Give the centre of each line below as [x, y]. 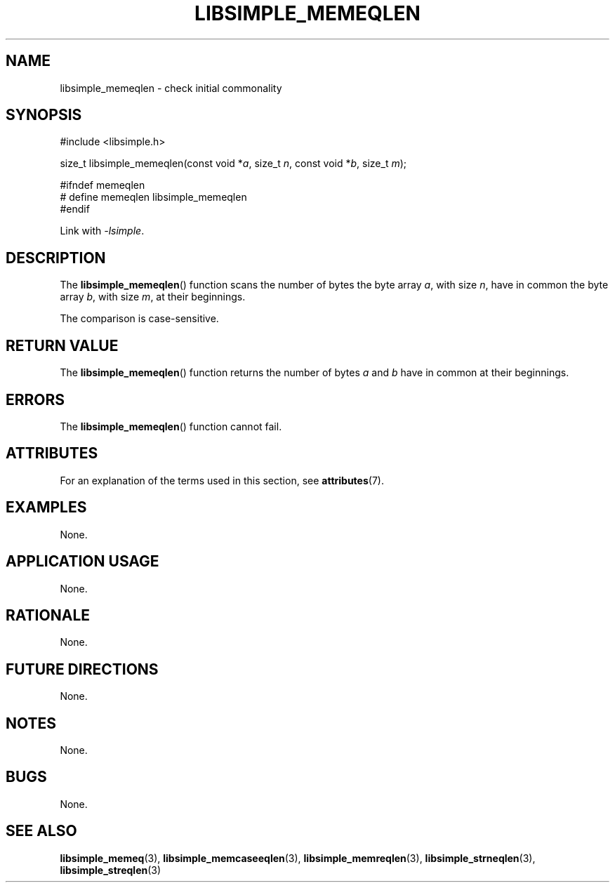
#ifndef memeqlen [102, 185]
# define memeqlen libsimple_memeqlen [153, 197]
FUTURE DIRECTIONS [82, 669]
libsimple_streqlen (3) [111, 870]
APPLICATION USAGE [82, 562]
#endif [75, 209]
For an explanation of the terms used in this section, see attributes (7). [222, 480]
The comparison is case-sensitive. [139, 319]
